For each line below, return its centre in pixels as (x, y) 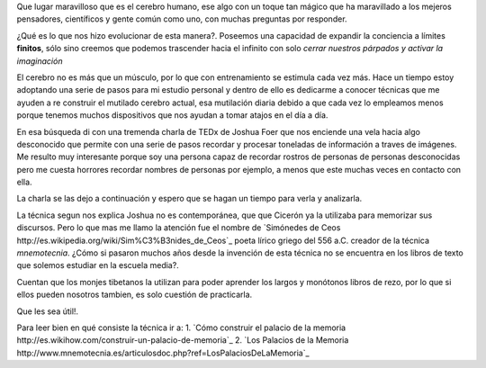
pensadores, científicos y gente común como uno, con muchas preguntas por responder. (182, 19)
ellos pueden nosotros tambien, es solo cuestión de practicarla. (135, 295)
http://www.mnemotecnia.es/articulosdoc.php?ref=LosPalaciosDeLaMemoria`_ (163, 353)
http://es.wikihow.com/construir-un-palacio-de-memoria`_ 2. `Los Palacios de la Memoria (183, 340)
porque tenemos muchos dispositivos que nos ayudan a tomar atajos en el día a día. (172, 115)
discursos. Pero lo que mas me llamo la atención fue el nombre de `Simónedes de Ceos (179, 228)
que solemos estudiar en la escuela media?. (98, 265)
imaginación (40, 61)
